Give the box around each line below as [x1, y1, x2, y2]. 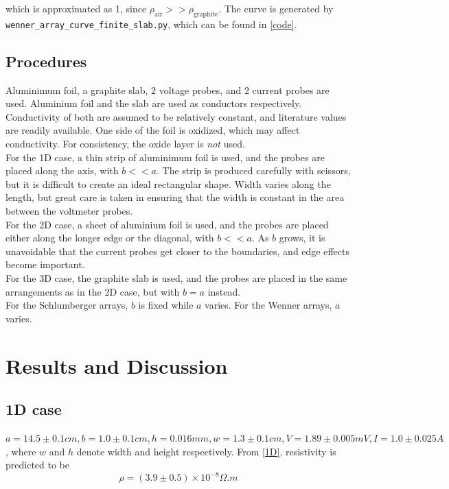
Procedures [5, 50, 87, 71]
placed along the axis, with [5, 163, 119, 178]
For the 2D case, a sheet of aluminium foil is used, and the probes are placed [5, 217, 329, 231]
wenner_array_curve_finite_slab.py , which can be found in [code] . [5, 16, 297, 31]
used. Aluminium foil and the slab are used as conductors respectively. [5, 96, 302, 110]
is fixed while [138, 298, 194, 312]
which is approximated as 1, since [5, 1, 147, 15]
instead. [207, 284, 241, 298]
